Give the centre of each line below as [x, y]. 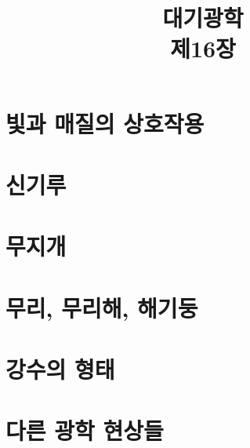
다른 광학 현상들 [85, 430]
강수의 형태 [60, 369]
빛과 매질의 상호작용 [105, 123]
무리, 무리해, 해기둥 [102, 307]
